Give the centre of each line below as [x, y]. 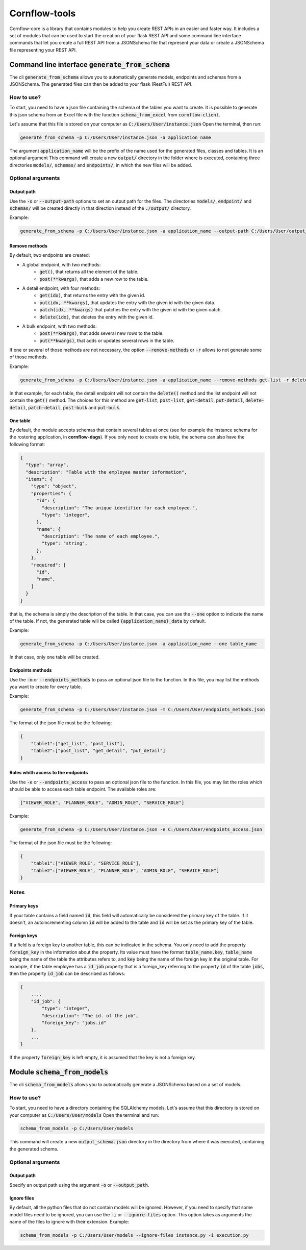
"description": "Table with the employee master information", [106, 472]
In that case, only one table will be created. [55, 657]
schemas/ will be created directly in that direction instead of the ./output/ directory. [100, 208]
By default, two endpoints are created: [50, 255]
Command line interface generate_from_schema [90, 65]
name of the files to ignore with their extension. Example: [69, 1221]
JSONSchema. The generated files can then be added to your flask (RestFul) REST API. [101, 84]
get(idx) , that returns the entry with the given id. [92, 296]
